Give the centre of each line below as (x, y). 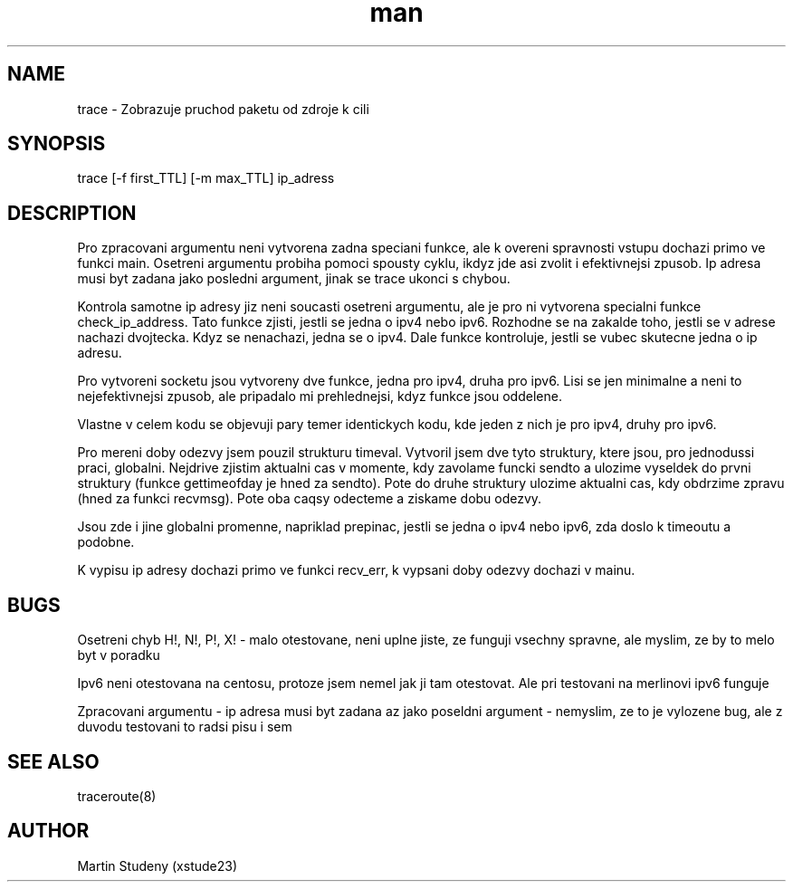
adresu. (100, 353)
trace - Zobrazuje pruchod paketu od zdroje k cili (223, 109)
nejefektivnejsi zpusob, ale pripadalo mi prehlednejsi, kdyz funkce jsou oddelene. (320, 397)
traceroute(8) (117, 796)
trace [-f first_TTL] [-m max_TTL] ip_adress (206, 178)
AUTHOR (48, 831)
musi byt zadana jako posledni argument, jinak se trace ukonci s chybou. (294, 279)
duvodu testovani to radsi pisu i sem (185, 727)
